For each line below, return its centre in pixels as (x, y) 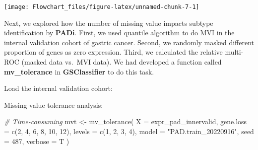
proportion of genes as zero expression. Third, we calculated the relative (113, 52)
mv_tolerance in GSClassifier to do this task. (79, 71)
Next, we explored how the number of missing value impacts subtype (109, 23)
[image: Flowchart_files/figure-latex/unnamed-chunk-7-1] (102, 7)
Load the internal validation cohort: (58, 88)
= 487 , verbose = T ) (37, 141)
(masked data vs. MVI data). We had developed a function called (122, 62)
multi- (234, 52)
